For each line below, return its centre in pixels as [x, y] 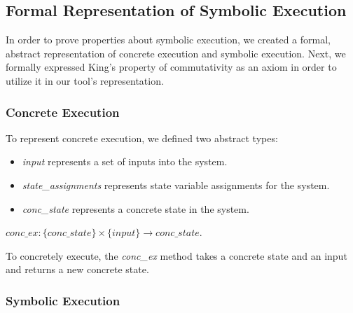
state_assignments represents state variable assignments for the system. [176, 185]
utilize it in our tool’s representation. [85, 80]
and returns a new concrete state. [77, 269]
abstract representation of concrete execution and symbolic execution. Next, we [176, 53]
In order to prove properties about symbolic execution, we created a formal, [168, 40]
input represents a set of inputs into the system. [125, 161]
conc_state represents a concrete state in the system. [136, 208]
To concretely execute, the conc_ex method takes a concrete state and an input [176, 255]
